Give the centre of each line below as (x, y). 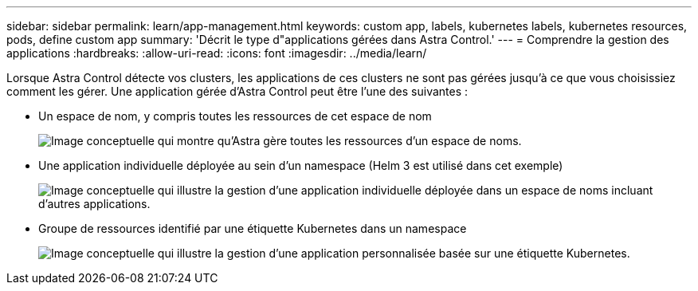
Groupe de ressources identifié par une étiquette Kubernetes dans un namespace (253, 228)
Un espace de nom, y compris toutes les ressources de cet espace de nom (235, 116)
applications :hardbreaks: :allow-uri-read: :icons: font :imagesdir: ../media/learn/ (217, 53)
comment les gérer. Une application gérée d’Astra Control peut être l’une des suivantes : (237, 91)
